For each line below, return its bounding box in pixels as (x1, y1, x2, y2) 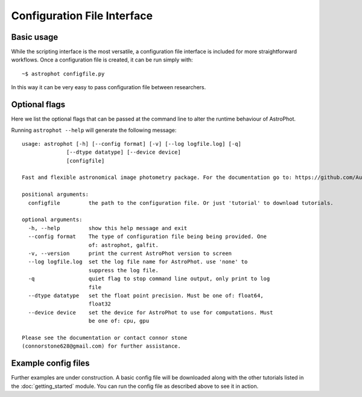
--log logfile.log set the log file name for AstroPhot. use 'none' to (28, 258, 248, 265)
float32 (88, 301, 112, 307)
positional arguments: (22, 191, 89, 198)
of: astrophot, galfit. (88, 242, 159, 248)
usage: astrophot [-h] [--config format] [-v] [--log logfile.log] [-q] (22, 140, 241, 147)
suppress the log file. (88, 267, 159, 274)
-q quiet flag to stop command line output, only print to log (28, 275, 270, 283)
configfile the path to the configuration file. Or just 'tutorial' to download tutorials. (28, 199, 334, 206)
